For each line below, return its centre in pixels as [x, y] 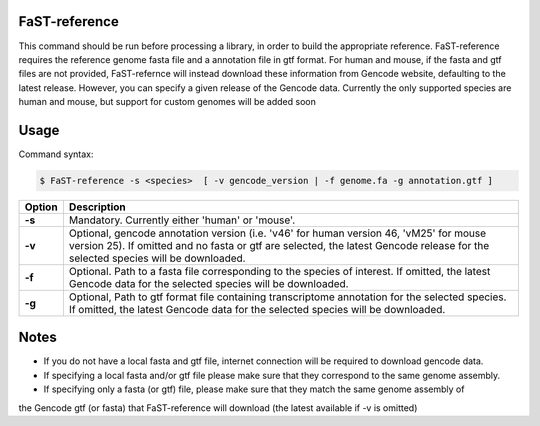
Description [97, 207]
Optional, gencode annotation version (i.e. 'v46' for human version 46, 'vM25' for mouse [277, 233]
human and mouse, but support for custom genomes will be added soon [167, 102]
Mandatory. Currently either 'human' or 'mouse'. [182, 220]
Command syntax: [56, 154]
